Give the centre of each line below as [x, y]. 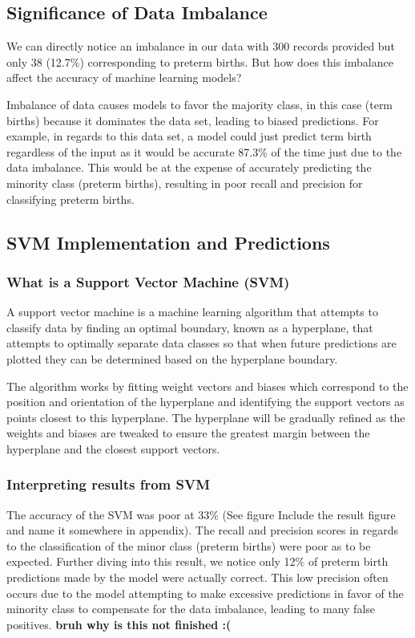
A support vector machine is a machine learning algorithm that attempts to [192, 312]
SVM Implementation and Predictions [168, 242]
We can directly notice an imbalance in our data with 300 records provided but [201, 46]
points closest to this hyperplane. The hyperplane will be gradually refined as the [206, 417]
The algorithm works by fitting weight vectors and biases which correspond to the [207, 386]
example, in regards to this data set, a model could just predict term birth [189, 136]
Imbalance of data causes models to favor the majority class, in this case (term [200, 104]
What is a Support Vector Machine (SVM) [148, 281]
